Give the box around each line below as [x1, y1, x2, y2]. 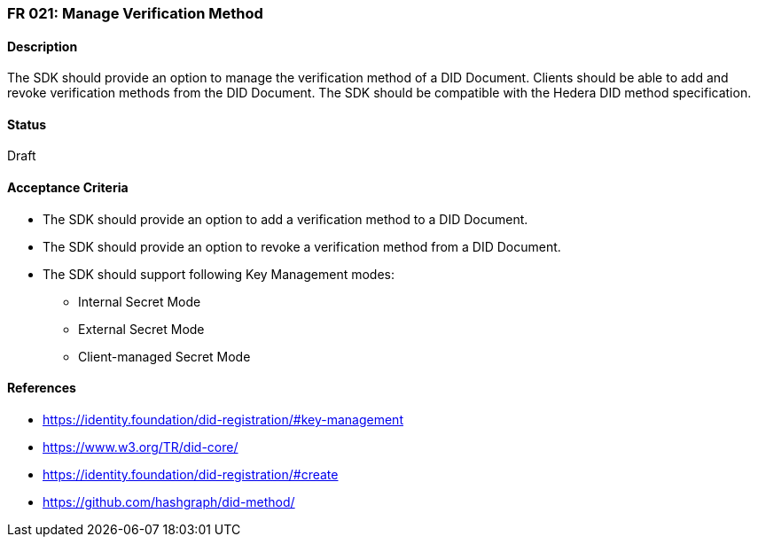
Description [7, 38, 78, 54]
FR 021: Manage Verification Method [7, 4, 263, 22]
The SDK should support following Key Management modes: [43, 266, 395, 282]
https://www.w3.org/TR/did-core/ [43, 439, 238, 455]
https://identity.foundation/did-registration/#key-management [43, 411, 403, 427]
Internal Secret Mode [78, 293, 201, 309]
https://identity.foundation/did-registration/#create [43, 466, 339, 482]
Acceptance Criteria [7, 180, 129, 196]
